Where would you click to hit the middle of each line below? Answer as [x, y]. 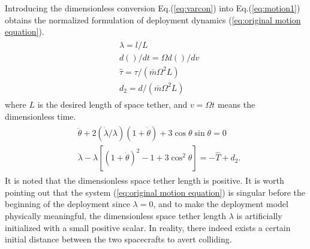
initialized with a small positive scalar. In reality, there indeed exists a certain [148, 227]
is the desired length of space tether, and [112, 104]
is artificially [259, 215]
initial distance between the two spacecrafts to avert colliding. [118, 239]
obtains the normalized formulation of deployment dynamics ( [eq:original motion [153, 19]
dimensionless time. [40, 116]
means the [236, 104]
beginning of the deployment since [67, 204]
